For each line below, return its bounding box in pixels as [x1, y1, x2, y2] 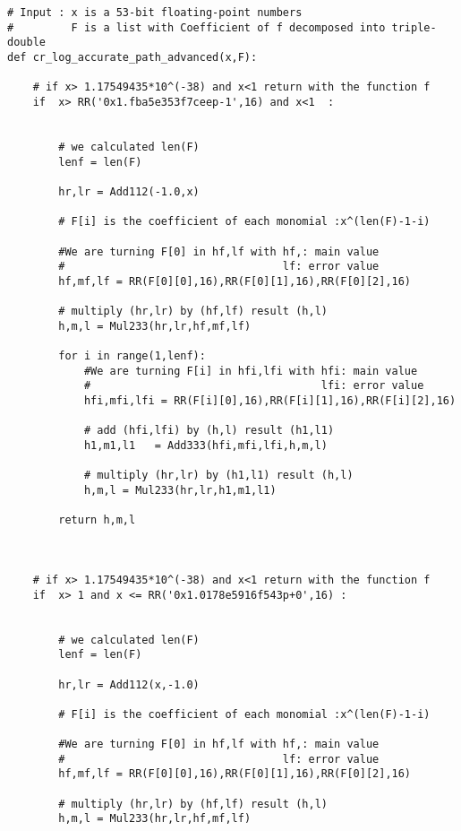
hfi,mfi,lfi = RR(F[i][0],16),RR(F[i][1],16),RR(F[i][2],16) [83, 394, 457, 408]
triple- [391, 21, 437, 34]
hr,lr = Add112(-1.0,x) [58, 185, 200, 198]
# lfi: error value [83, 379, 424, 393]
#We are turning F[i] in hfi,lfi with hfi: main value [83, 364, 418, 377]
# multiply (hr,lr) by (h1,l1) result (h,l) [83, 469, 354, 482]
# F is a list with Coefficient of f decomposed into [7, 21, 386, 34]
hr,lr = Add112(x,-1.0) [58, 678, 200, 691]
